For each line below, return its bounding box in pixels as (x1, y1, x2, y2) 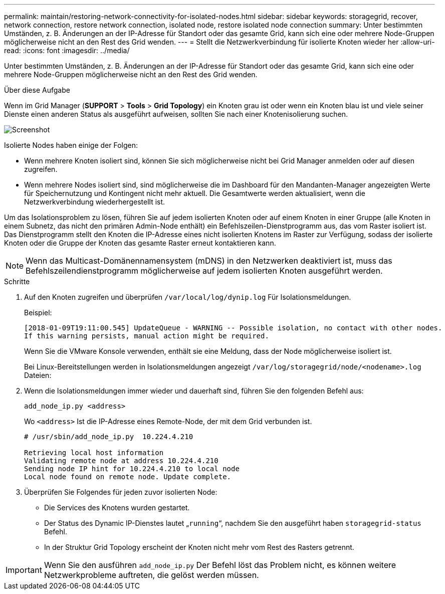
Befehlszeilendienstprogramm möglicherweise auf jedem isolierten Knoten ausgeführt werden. (26, 266, 383, 276)
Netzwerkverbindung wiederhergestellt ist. (24, 197, 165, 206)
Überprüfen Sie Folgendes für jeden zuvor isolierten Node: (24, 488, 217, 496)
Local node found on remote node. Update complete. (24, 473, 232, 481)
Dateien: (24, 371, 52, 379)
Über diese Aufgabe (4, 86, 70, 94)
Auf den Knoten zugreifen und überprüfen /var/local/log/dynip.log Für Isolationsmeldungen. (24, 293, 351, 301)
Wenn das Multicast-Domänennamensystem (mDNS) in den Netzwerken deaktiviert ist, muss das (26, 256, 392, 266)
